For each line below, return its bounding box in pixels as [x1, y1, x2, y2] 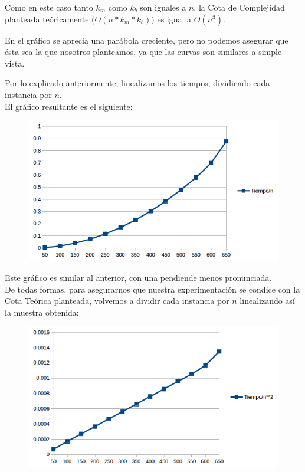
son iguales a [140, 1, 186, 13]
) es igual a [151, 12, 192, 25]
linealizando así [240, 294, 295, 307]
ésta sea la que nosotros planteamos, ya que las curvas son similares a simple [5, 45, 282, 58]
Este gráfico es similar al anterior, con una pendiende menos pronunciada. [5, 271, 272, 284]
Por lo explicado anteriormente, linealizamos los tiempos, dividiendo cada [5, 77, 270, 89]
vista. [5, 57, 25, 69]
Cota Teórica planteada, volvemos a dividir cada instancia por [5, 294, 229, 307]
